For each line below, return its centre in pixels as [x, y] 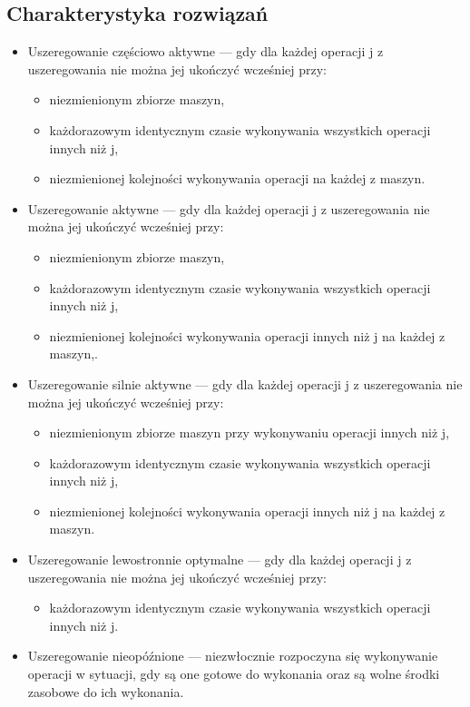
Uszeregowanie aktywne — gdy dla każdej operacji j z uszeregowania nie [229, 208]
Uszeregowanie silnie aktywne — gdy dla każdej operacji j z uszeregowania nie [245, 383]
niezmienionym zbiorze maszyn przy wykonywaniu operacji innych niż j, [250, 432]
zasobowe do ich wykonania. [106, 691]
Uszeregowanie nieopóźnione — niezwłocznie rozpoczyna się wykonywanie [233, 656]
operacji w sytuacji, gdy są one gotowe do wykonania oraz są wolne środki [234, 674]
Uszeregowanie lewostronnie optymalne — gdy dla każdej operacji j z [220, 560]
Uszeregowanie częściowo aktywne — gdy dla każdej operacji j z [206, 51]
